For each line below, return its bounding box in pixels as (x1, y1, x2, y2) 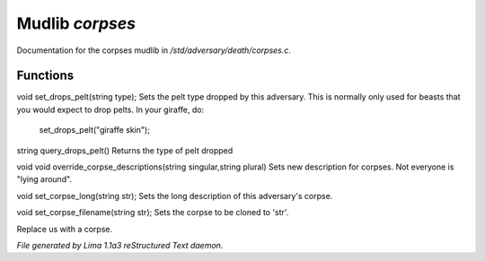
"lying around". (16, 174, 72, 185)
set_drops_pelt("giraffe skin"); (39, 125, 150, 135)
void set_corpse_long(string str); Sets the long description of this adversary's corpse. (16, 190, 333, 201)
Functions (16, 68, 75, 83)
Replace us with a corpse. (16, 223, 112, 234)
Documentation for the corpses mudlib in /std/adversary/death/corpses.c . (16, 45, 292, 56)
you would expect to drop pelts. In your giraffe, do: (16, 104, 205, 115)
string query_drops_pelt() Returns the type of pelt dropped (16, 144, 234, 156)
